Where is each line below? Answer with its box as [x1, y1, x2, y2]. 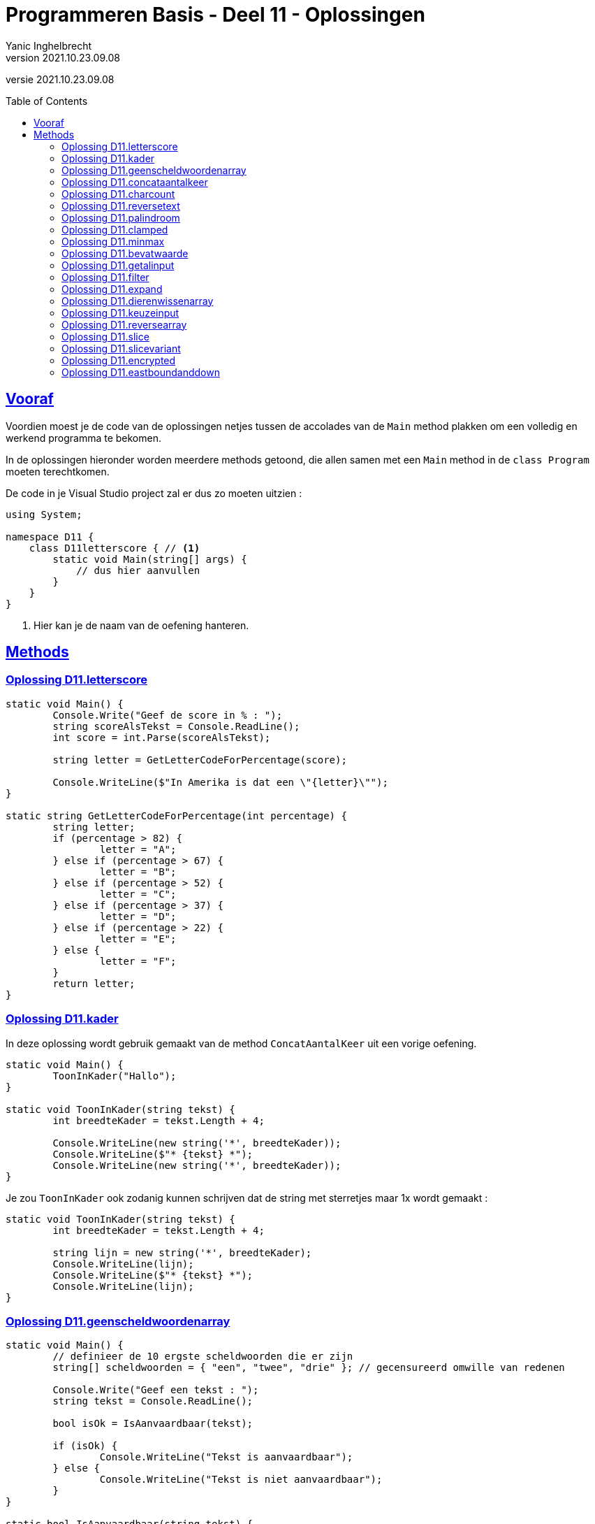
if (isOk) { [52, 1440, 118, 1452]
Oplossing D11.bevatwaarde [61, 247, 189, 259]
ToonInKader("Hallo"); [52, 1070, 177, 1081]
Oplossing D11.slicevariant [61, 342, 181, 354]
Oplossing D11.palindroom [61, 211, 180, 224]
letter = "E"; [99, 933, 177, 944]
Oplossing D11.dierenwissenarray [61, 294, 214, 307]
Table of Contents [6, 94, 88, 107]
